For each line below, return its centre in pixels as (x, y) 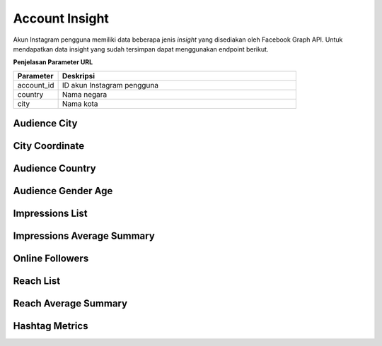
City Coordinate (49, 146)
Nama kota (80, 104)
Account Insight (61, 18)
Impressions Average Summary (84, 236)
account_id (36, 85)
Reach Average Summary (70, 304)
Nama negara (85, 94)
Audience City (45, 124)
